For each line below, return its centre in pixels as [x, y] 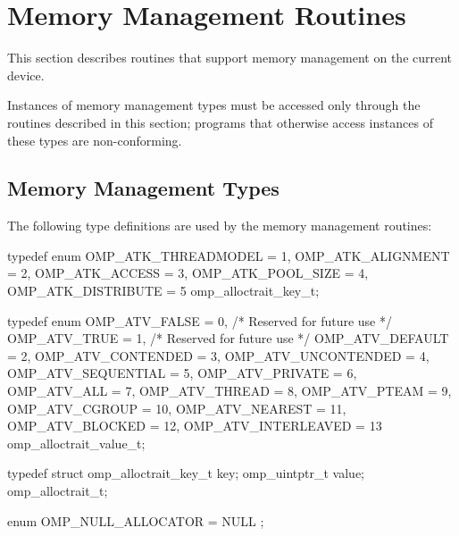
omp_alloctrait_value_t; [76, 443]
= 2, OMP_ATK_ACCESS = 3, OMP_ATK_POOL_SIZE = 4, [188, 273]
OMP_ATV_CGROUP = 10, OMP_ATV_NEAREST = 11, [177, 408]
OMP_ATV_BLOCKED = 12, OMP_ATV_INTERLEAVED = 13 [195, 426]
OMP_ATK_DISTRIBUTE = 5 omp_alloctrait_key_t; [163, 291]
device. [26, 75]
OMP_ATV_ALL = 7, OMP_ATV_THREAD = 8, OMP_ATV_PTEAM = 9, [229, 391]
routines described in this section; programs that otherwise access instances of [220, 122]
